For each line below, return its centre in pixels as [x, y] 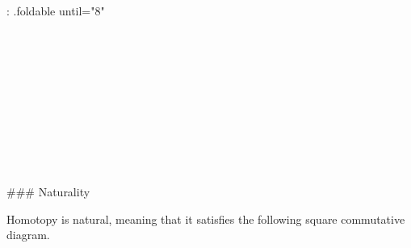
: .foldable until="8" [56, 11]
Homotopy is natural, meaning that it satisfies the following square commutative [206, 219]
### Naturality [48, 191]
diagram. [28, 235]
